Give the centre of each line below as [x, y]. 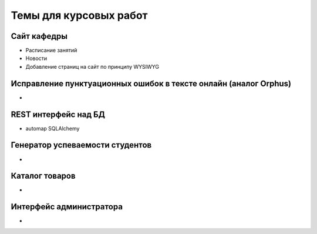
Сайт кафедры [39, 36]
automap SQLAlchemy [53, 128]
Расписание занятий [51, 51]
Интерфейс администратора [67, 207]
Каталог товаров [43, 176]
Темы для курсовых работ [79, 15]
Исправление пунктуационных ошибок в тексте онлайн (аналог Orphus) [151, 83]
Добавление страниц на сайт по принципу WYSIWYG [92, 66]
